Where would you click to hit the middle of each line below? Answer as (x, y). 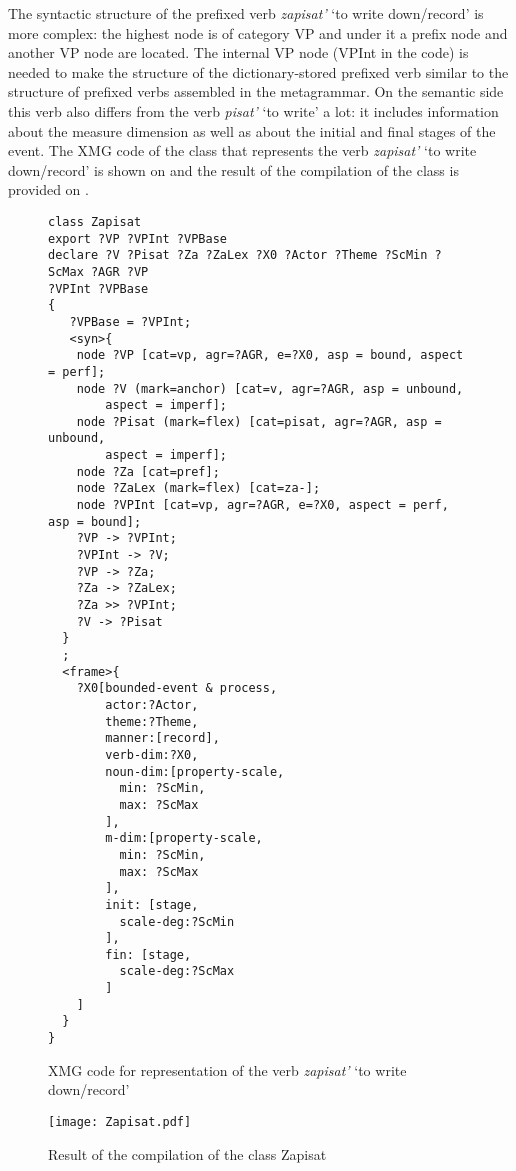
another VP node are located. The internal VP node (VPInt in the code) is (238, 52)
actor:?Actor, (152, 704)
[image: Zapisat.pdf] (120, 1121)
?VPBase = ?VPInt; (130, 321)
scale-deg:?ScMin (177, 921)
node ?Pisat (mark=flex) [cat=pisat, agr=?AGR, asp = (259, 421)
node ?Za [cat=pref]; (148, 471)
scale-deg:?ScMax (177, 971)
